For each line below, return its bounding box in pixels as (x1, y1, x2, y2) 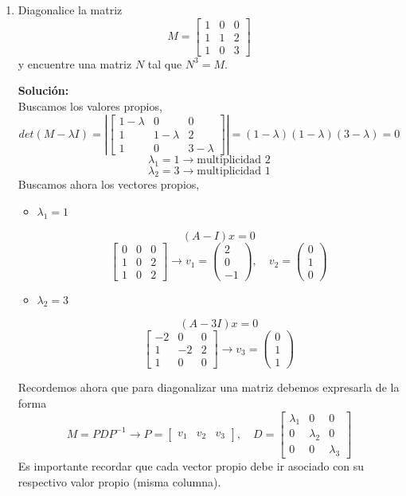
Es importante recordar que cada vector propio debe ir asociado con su (18, 458, 365, 475)
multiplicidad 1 (197, 165, 271, 177)
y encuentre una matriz (18, 55, 132, 72)
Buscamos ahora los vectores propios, (18, 176, 200, 193)
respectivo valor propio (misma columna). (18, 473, 221, 490)
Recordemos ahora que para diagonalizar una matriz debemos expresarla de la (18, 379, 400, 396)
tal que (147, 55, 182, 72)
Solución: (18, 82, 69, 99)
